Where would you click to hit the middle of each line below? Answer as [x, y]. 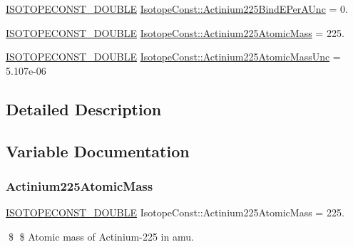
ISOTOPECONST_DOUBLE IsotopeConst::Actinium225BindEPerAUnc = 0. [177, 9]
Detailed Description [84, 109]
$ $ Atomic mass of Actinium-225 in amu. [101, 236]
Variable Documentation [98, 151]
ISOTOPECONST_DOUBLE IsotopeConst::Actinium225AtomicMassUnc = [173, 57]
